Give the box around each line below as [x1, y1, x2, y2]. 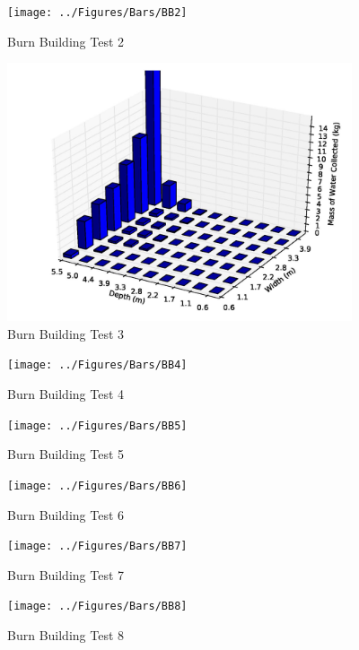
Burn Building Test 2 [7, 31, 125, 50]
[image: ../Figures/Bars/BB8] [7, 600, 188, 613]
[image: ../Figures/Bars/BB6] [7, 479, 188, 492]
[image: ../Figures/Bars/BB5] [7, 419, 188, 432]
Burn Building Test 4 [7, 385, 125, 403]
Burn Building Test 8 [7, 626, 125, 645]
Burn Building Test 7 [7, 565, 125, 584]
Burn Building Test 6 [7, 505, 125, 524]
